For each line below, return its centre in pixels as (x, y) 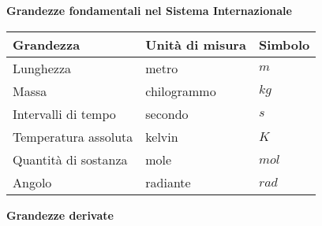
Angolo (32, 182)
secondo (167, 113)
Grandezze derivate (60, 215)
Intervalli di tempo (64, 113)
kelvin (162, 136)
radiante (168, 182)
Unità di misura (196, 44)
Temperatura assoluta (73, 136)
